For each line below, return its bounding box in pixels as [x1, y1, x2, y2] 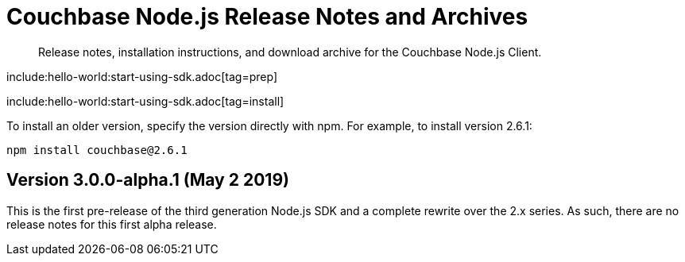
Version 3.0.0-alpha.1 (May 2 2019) [6, 170, 289, 191]
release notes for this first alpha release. [6, 217, 217, 231]
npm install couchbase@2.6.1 [6, 143, 188, 156]
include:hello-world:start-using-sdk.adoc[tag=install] [6, 94, 284, 108]
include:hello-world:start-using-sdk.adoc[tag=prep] [6, 69, 277, 83]
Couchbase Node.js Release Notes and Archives [6, 3, 528, 30]
